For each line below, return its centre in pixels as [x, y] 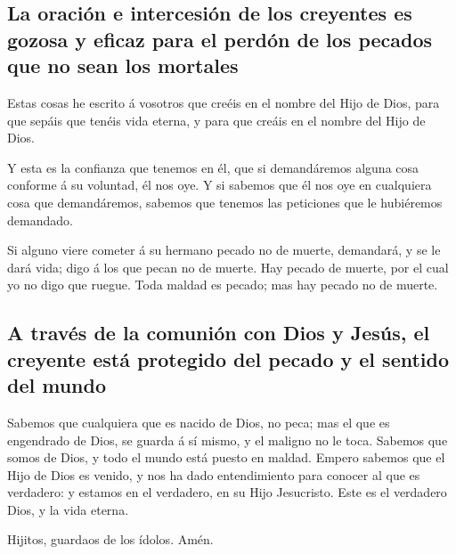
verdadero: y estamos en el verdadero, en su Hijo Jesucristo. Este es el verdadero [227, 492]
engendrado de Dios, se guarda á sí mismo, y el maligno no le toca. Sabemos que [228, 440]
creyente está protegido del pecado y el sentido [228, 358]
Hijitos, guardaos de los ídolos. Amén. [110, 539]
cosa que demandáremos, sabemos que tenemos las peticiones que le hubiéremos [225, 202]
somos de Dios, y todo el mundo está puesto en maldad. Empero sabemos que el [226, 457]
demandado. [40, 220]
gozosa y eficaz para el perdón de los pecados [220, 39]
